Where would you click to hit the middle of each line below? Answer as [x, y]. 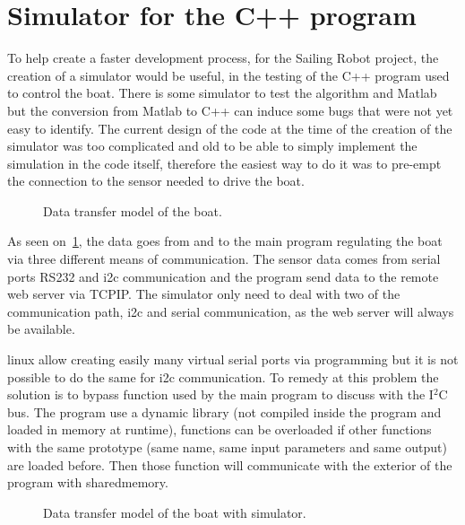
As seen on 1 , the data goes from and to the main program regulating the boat [225, 241]
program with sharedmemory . [88, 482]
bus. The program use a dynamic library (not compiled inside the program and [224, 411]
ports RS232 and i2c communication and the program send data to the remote [223, 276]
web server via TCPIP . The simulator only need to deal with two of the [204, 294]
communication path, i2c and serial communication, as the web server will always [231, 311]
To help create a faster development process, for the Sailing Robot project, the [223, 58]
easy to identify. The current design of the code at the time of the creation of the [230, 128]
